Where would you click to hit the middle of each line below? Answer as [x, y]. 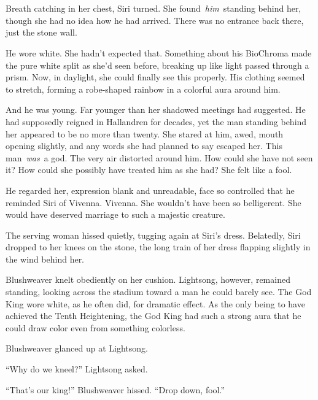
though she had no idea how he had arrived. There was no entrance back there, [155, 20]
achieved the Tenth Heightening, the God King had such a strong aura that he [153, 316]
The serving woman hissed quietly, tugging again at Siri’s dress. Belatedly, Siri [153, 235]
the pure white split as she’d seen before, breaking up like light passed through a [157, 65]
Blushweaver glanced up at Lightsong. [77, 348]
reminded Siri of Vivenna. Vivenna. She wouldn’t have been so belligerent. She [153, 202]
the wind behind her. [45, 259]
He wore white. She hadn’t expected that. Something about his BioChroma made [159, 52]
